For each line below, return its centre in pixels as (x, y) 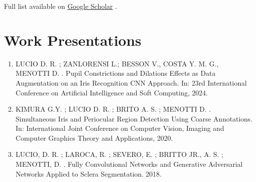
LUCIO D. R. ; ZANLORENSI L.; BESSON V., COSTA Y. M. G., (117, 63)
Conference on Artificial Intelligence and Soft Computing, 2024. (112, 92)
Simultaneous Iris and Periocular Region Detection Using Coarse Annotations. (134, 118)
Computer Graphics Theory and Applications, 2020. (94, 137)
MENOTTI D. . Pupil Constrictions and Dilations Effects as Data (115, 73)
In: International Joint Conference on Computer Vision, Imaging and (120, 128)
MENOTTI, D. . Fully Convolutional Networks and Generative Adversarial (129, 164)
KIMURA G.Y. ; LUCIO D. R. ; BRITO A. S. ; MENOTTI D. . (113, 109)
